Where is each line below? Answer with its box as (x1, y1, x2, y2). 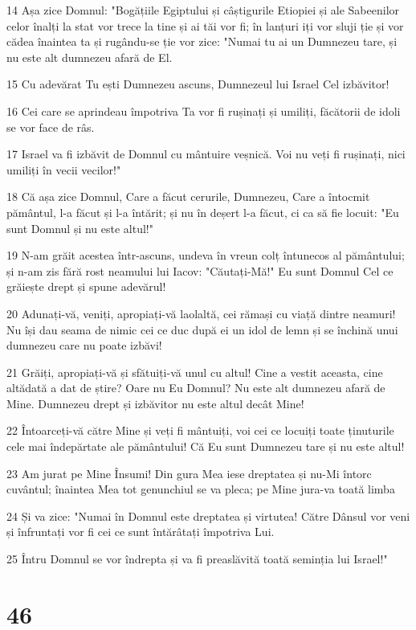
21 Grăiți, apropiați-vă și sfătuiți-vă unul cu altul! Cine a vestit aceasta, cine (6, 363, 383, 380)
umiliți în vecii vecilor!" (6, 161, 121, 178)
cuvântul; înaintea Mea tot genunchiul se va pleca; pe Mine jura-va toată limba (6, 481, 395, 497)
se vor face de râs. (6, 118, 95, 135)
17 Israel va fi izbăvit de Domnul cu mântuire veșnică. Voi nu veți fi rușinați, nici (6, 145, 406, 162)
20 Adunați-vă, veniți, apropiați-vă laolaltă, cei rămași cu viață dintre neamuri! (6, 305, 396, 321)
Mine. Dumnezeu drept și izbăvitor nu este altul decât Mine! (6, 395, 304, 411)
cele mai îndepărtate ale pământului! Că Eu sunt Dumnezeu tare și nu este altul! (6, 438, 405, 455)
